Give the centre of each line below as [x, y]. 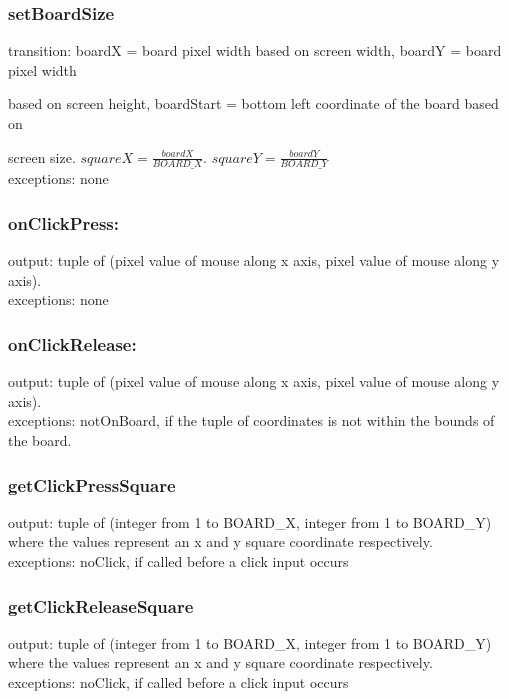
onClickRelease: [72, 343]
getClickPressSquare [92, 484]
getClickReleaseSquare [101, 605]
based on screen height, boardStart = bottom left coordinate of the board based [253, 103]
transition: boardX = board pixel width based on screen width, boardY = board [255, 50]
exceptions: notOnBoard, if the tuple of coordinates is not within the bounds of [251, 420]
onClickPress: [63, 222]
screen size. [42, 156]
